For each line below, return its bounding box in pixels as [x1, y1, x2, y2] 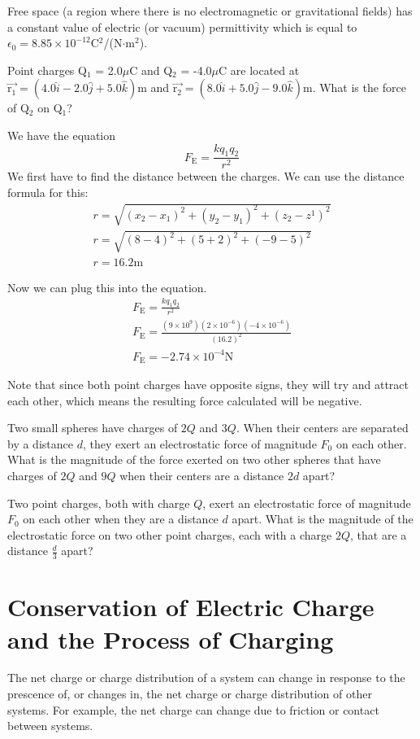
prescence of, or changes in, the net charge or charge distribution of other [7, 685, 372, 702]
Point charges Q [7, 61, 87, 78]
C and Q [129, 61, 173, 78]
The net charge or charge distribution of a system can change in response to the [7, 669, 405, 686]
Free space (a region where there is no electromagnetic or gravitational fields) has [7, 2, 413, 19]
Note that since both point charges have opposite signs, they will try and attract [7, 376, 409, 392]
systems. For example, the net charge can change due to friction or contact [7, 701, 379, 718]
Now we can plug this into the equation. [7, 278, 207, 295]
